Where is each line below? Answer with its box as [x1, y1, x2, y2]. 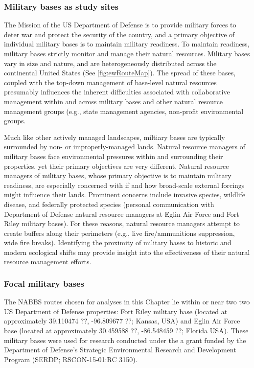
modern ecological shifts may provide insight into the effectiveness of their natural [4, 247, 250, 257]
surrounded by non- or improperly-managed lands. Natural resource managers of [4, 141, 246, 152]
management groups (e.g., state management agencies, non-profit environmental [4, 106, 244, 116]
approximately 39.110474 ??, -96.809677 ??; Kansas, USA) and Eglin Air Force [4, 316, 240, 326]
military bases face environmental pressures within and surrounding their [4, 151, 223, 161]
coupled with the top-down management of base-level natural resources [4, 77, 217, 87]
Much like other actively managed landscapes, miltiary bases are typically [4, 132, 225, 142]
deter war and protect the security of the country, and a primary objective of [4, 29, 235, 39]
